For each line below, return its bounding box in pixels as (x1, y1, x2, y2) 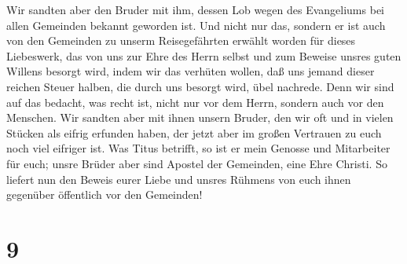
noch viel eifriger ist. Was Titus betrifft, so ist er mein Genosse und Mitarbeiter (6, 140, 390, 156)
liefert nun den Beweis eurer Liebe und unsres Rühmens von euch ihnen (6, 170, 351, 187)
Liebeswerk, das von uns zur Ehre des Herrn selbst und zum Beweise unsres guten (6, 47, 401, 64)
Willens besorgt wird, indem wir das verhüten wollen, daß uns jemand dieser (6, 63, 375, 79)
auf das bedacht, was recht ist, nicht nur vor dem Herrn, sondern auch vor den (6, 93, 384, 110)
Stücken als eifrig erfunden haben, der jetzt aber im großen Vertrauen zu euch (6, 124, 382, 141)
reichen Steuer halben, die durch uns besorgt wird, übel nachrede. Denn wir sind (6, 78, 394, 94)
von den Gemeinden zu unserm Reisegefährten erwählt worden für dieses (6, 32, 356, 49)
